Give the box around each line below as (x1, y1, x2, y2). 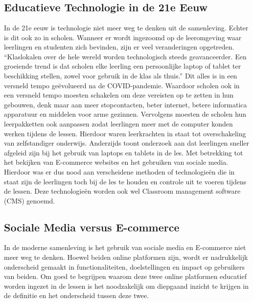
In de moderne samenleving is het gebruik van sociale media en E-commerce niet (4, 242, 246, 252)
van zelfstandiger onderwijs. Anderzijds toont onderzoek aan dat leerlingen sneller (4, 138, 250, 148)
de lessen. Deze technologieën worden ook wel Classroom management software (4, 186, 241, 196)
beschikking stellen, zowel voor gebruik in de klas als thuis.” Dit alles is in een (4, 70, 237, 80)
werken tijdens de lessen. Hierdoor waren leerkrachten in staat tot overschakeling (4, 128, 246, 138)
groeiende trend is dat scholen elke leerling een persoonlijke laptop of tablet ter (4, 61, 241, 71)
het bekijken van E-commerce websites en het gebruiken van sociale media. (4, 157, 229, 167)
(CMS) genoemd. (4, 195, 55, 205)
